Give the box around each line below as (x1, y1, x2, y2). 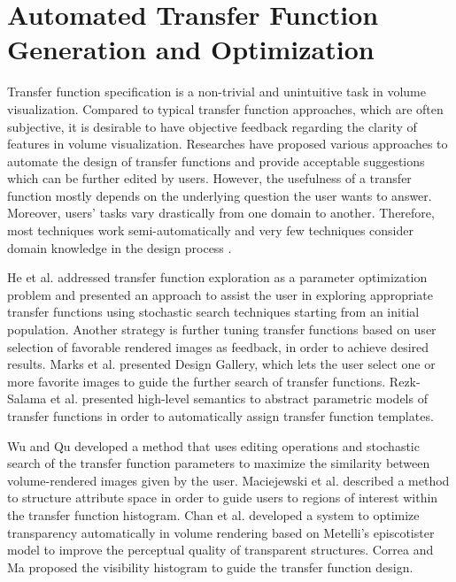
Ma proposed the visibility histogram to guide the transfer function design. (7, 557, 413, 576)
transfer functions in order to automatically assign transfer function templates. (7, 407, 434, 425)
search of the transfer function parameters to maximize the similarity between (7, 454, 430, 472)
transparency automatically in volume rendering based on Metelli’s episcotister (7, 523, 435, 541)
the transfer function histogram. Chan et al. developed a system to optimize (7, 505, 420, 524)
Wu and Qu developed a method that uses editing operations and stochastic (7, 436, 420, 455)
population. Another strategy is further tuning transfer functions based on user (7, 320, 437, 339)
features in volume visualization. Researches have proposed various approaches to (7, 134, 448, 153)
